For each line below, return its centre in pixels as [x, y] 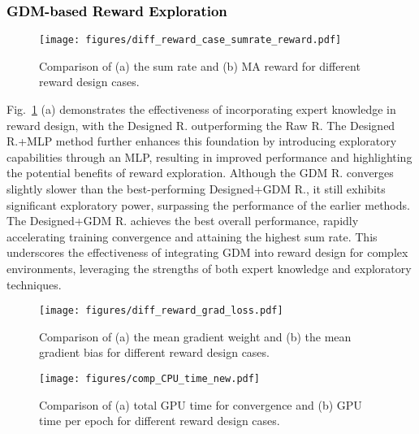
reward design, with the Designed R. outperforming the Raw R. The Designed [201, 125]
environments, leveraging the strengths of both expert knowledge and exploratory [209, 268]
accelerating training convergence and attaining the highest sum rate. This [192, 236]
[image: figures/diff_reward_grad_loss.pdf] [161, 311]
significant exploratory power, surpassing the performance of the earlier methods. [208, 204]
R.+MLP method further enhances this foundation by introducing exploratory [202, 141]
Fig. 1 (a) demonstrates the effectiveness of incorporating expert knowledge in [201, 109]
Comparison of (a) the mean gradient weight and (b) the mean [195, 336]
